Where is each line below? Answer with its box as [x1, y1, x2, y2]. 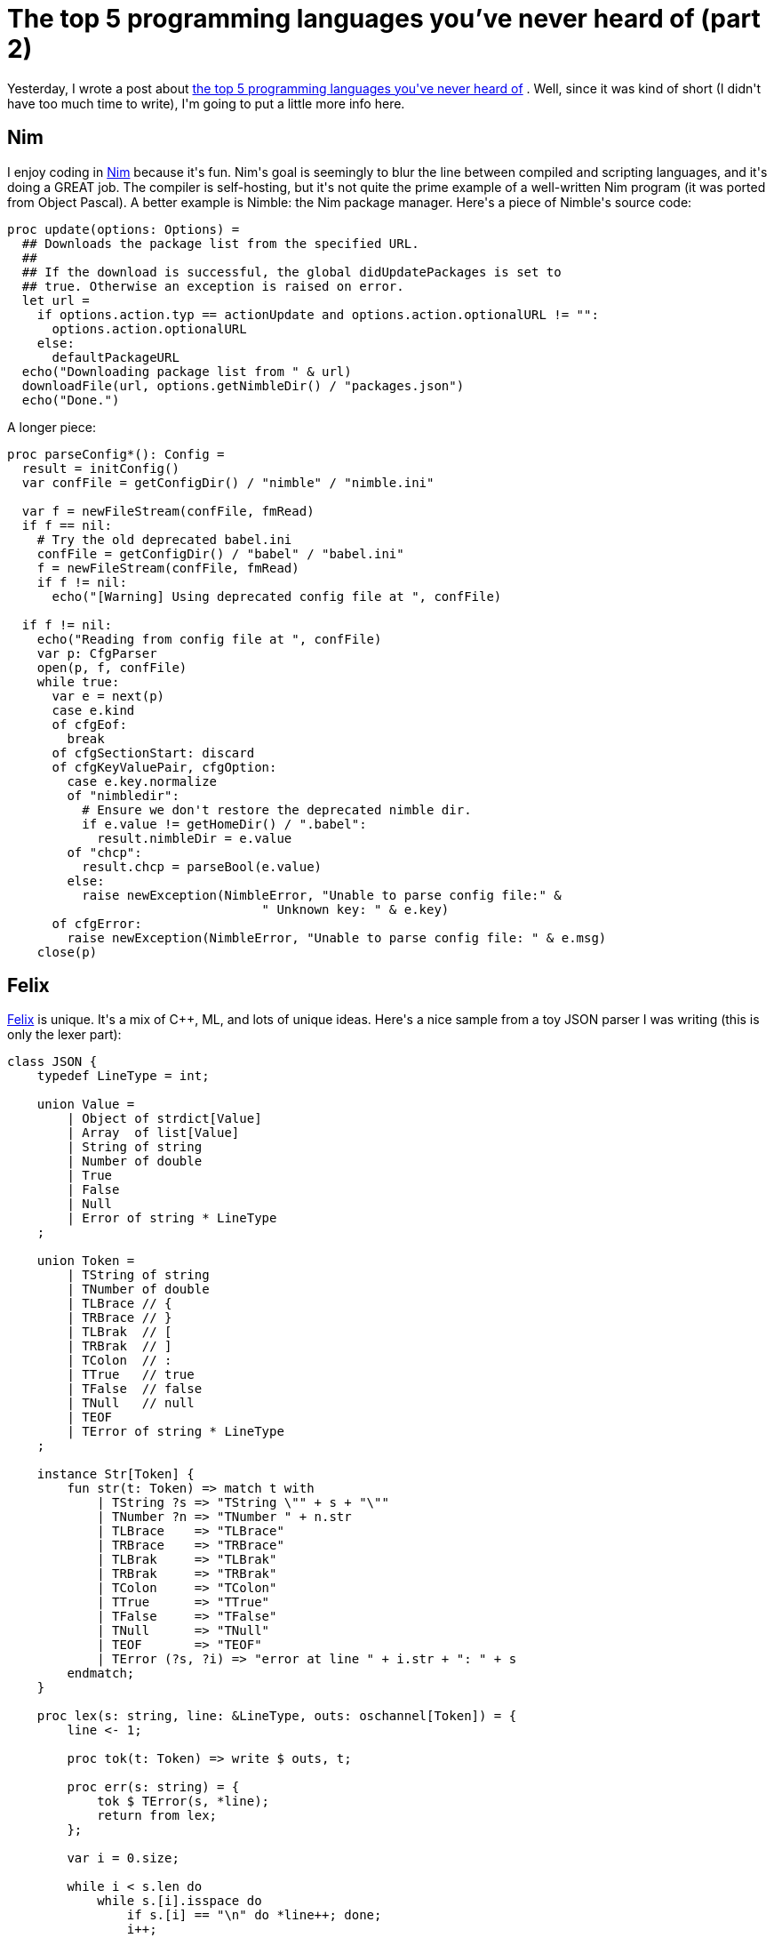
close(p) [36, 944, 98, 959]
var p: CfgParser [36, 645, 157, 661]
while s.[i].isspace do [97, 1894, 262, 1909]
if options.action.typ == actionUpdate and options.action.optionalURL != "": [36, 307, 599, 322]
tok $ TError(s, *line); [97, 1794, 270, 1809]
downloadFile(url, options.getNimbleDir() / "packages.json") [21, 378, 465, 393]
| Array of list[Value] [67, 1125, 240, 1141]
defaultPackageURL [52, 349, 180, 364]
